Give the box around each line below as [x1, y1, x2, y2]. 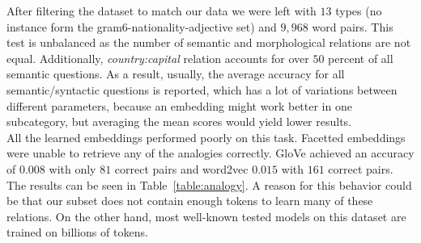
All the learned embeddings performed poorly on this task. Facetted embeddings [6, 128, 406, 145]
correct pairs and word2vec [114, 160, 249, 177]
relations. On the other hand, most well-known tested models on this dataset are [6, 207, 406, 224]
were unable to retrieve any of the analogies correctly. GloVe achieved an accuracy [6, 145, 415, 161]
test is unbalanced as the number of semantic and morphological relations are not [6, 34, 411, 51]
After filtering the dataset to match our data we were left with [6, 2, 317, 19]
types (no [335, 2, 382, 19]
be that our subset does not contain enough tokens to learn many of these [6, 192, 373, 209]
